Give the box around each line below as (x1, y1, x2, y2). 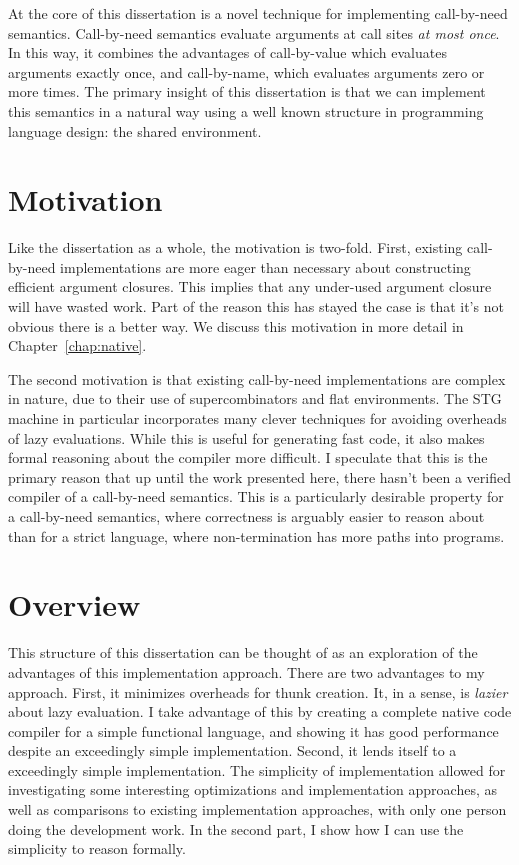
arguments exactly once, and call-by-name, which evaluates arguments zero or (8, 61, 485, 82)
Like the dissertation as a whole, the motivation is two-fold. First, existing (8, 237, 463, 258)
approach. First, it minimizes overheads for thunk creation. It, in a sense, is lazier (8, 681, 508, 702)
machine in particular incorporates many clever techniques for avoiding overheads (8, 408, 507, 429)
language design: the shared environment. (8, 120, 262, 141)
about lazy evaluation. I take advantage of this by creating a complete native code (8, 701, 512, 722)
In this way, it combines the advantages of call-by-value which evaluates (8, 42, 447, 63)
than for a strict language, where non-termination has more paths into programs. (8, 525, 505, 546)
